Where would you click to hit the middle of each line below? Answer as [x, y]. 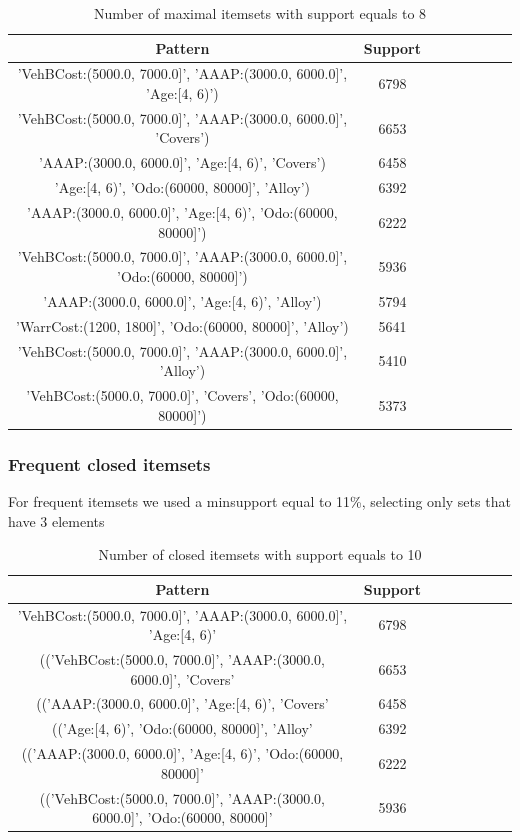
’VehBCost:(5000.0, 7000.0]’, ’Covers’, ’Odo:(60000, [182, 395]
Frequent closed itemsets [109, 463]
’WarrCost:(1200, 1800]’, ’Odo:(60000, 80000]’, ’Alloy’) [182, 325]
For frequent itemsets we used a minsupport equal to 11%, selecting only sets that [259, 500]
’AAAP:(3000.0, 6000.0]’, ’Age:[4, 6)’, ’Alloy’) [182, 300]
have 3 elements [56, 520]
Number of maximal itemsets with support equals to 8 [260, 13]
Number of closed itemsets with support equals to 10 [260, 554]
